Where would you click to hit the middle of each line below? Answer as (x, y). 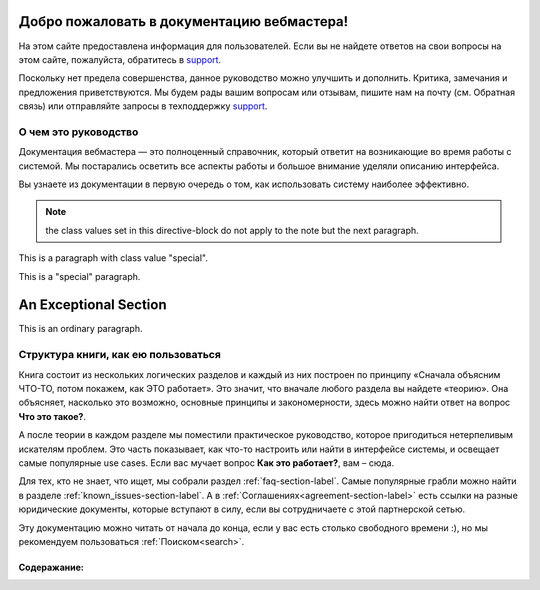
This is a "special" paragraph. (79, 276)
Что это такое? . (52, 416)
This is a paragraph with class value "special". (113, 258)
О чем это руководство (78, 132)
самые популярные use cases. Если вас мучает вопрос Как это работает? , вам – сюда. (206, 462)
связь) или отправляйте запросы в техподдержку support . (143, 106)
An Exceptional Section (92, 305)
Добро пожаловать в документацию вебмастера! (183, 21)
